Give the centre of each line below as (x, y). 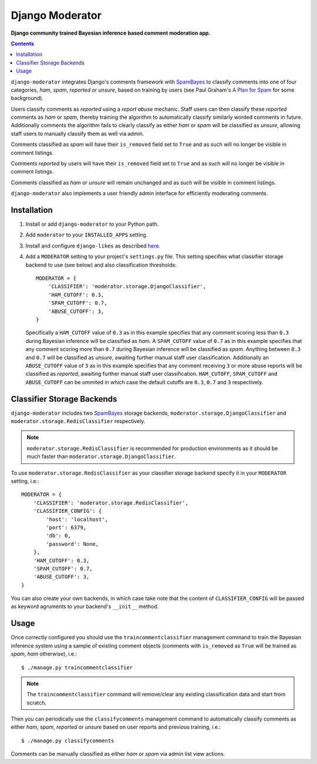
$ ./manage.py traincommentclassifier (77, 667)
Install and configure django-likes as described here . (93, 246)
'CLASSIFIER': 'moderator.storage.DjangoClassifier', (127, 286)
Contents (23, 44)
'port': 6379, (66, 527)
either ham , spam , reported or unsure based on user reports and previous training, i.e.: (116, 727)
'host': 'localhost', (77, 519)
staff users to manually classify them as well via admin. (77, 134)
